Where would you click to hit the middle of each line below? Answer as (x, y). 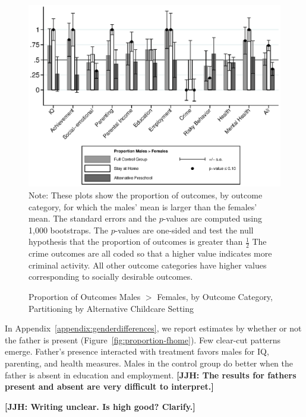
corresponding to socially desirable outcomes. (111, 277)
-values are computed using (212, 218)
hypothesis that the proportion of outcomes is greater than (136, 241)
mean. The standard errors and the (92, 218)
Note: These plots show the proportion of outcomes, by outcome (146, 195)
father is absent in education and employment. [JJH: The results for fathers (151, 375)
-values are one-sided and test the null (184, 230)
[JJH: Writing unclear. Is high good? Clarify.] (100, 406)
